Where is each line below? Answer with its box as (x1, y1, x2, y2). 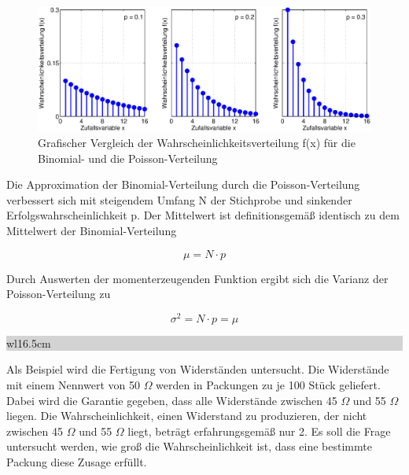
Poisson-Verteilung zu (6, 285, 111, 302)
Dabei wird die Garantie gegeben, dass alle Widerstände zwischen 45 (6, 392, 337, 408)
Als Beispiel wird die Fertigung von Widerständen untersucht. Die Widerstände (6, 361, 389, 377)
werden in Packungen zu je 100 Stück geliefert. (156, 377, 381, 393)
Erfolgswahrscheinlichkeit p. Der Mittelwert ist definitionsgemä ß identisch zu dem (6, 207, 400, 223)
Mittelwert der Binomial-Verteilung (6, 222, 177, 238)
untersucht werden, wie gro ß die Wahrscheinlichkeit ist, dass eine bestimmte (6, 438, 372, 455)
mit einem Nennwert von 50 (6, 377, 140, 393)
